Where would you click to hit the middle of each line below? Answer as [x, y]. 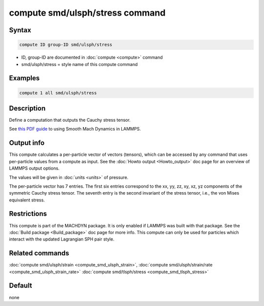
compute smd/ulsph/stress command [87, 13]
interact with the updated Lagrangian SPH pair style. [62, 239]
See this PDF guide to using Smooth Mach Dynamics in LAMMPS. [75, 129]
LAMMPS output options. [34, 168]
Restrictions [28, 214]
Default [21, 286]
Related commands [39, 253]
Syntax [20, 30]
